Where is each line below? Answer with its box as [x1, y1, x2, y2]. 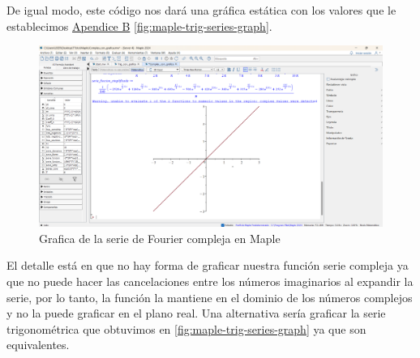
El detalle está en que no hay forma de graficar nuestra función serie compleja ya [6, 257, 409, 274]
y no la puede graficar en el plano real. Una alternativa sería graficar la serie [6, 305, 386, 322]
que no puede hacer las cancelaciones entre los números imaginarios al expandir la [6, 272, 414, 289]
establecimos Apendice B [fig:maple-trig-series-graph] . [6, 17, 272, 34]
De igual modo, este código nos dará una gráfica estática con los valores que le [6, 2, 396, 18]
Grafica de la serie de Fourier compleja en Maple [39, 229, 281, 246]
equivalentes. [6, 336, 70, 353]
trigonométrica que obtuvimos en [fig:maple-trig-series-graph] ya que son [6, 320, 366, 337]
